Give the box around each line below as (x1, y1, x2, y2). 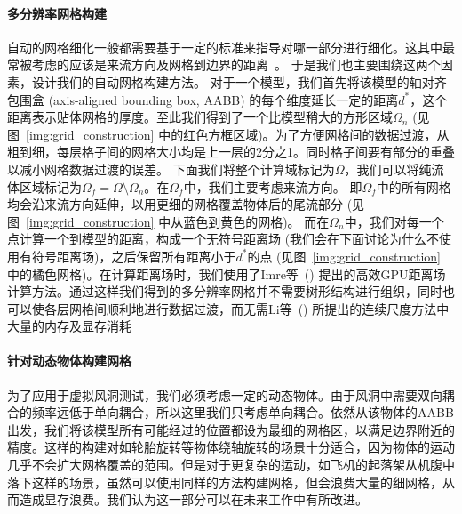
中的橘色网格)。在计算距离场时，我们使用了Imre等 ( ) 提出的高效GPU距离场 (7, 264, 446, 283)
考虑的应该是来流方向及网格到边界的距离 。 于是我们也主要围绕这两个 (31, 55, 441, 74)
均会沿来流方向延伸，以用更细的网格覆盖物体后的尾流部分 (7, 195, 343, 213)
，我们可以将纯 (344, 159, 432, 178)
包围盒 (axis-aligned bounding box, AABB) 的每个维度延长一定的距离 (7, 90, 399, 108)
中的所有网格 (376, 177, 451, 196)
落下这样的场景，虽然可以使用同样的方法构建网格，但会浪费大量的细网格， (7, 472, 442, 491)
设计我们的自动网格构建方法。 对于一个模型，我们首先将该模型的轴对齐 (31, 72, 447, 91)
